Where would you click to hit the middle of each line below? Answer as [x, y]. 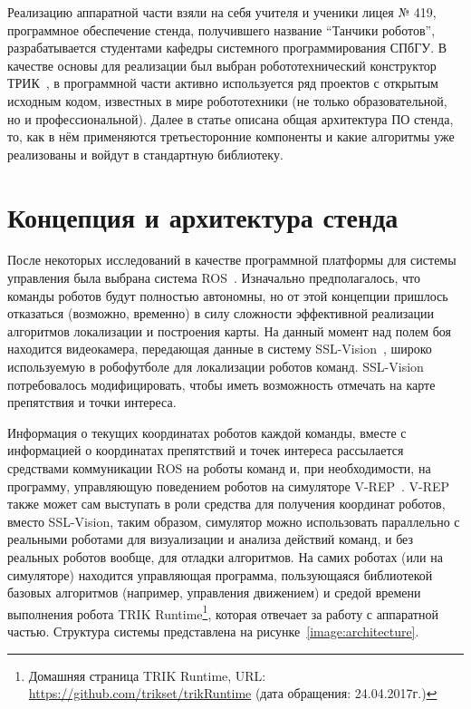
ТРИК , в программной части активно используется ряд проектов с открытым [223, 83]
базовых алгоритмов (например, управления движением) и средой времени [214, 592]
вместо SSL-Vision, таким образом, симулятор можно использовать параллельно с [234, 521]
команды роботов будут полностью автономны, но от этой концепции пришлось [228, 295]
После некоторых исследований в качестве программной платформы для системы [232, 260]
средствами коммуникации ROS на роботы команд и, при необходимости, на [219, 468]
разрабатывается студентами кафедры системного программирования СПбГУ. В [227, 48]
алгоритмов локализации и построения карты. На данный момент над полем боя [230, 330]
